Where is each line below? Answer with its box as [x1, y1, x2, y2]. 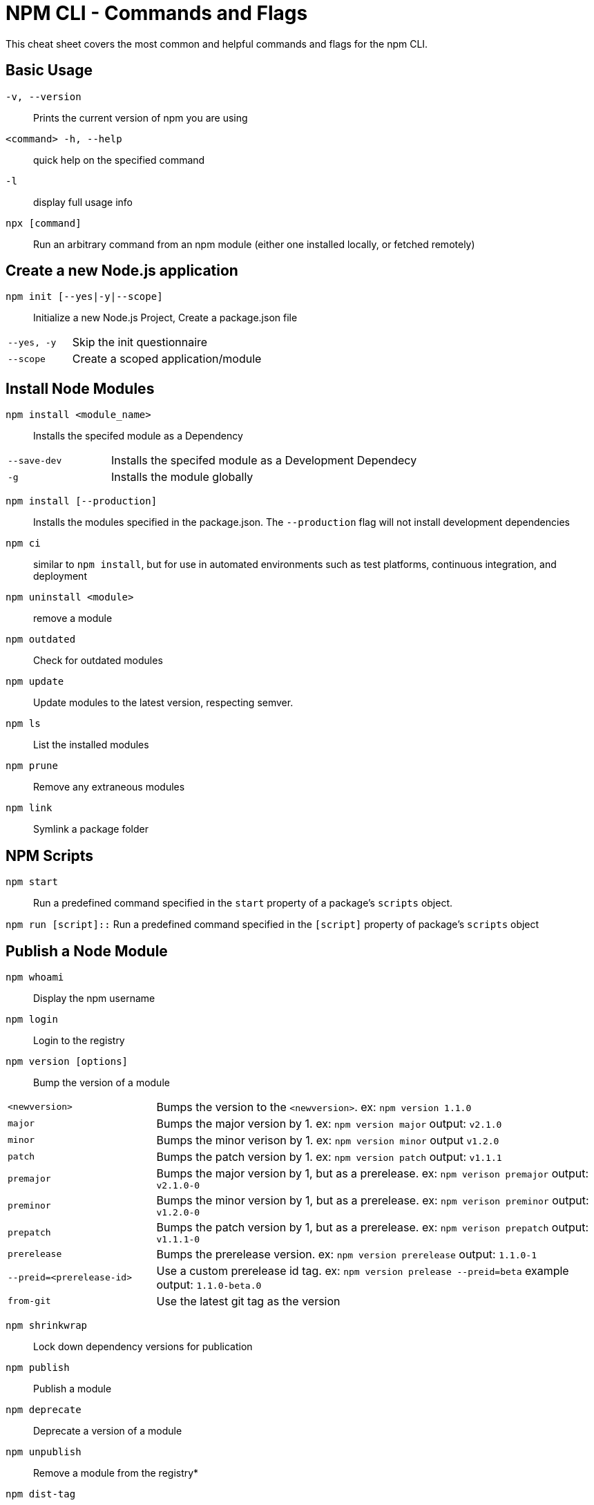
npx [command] [6, 217, 82, 229]
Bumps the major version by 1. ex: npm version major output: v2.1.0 [156, 1116, 502, 1130]
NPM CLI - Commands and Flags [6, 1, 308, 25]
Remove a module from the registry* [33, 1466, 199, 1479]
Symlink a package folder [33, 823, 148, 835]
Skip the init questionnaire [72, 335, 208, 350]
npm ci [6, 538, 41, 549]
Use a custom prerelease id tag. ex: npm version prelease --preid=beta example [156, 1263, 569, 1278]
